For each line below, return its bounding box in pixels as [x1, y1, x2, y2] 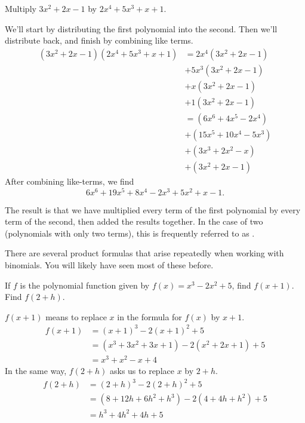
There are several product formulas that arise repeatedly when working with [5, 247, 284, 259]
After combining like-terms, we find [5, 175, 134, 188]
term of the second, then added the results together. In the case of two [5, 215, 263, 228]
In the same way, [5, 364, 67, 377]
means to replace [45, 310, 107, 323]
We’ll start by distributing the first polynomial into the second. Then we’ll [5, 22, 278, 35]
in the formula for [117, 310, 182, 323]
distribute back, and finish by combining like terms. [5, 34, 193, 47]
